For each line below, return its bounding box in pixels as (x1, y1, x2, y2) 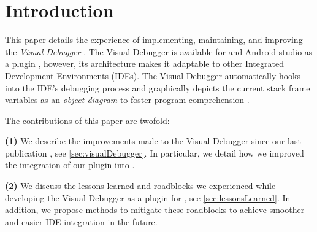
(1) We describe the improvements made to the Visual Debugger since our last (5, 134, 301, 147)
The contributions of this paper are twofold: (5, 114, 170, 126)
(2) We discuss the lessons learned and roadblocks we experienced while (5, 179, 276, 192)
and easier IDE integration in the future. (5, 215, 158, 228)
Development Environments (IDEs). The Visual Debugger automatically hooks (5, 69, 301, 82)
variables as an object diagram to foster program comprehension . (5, 93, 250, 106)
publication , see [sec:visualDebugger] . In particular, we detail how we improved (5, 146, 304, 159)
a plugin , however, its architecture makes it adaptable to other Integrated (5, 57, 284, 70)
